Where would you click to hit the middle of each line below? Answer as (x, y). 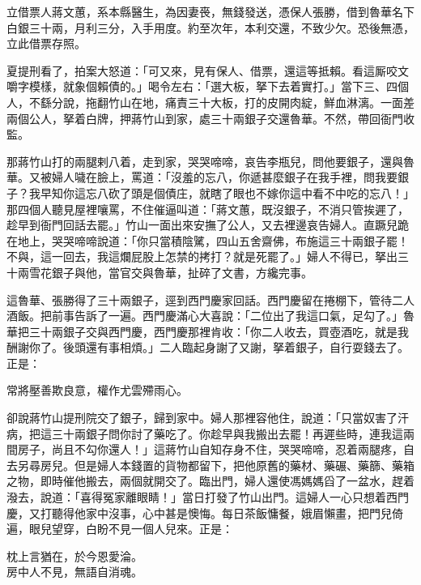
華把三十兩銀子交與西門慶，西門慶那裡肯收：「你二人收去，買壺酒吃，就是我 (208, 331)
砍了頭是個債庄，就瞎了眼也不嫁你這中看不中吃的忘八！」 (261, 192)
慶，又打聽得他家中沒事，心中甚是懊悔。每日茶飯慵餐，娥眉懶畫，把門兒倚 (205, 512)
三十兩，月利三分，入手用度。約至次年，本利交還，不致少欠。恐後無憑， (221, 27)
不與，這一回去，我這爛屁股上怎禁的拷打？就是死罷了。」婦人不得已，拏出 (202, 256)
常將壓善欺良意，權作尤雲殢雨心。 (97, 390)
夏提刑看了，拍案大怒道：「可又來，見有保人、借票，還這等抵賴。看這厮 (196, 70)
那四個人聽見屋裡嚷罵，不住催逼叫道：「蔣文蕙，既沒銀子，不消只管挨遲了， (208, 209)
